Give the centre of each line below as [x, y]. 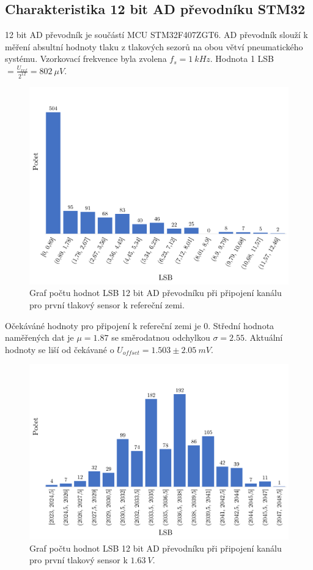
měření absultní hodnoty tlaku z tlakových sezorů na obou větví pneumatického [154, 46]
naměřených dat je [39, 337]
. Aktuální [263, 337]
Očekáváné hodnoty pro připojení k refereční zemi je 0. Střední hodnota [140, 325]
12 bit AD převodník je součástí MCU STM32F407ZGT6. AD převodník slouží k [156, 35]
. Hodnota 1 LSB [242, 59]
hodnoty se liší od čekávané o [60, 349]
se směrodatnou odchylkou [161, 337]
